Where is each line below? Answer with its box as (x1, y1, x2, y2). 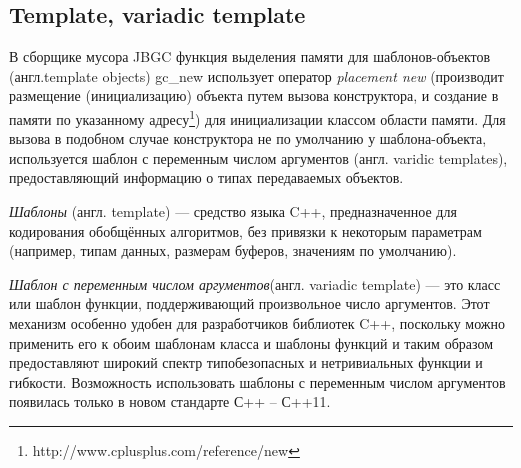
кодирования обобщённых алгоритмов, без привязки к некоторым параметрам (9, 220, 482, 241)
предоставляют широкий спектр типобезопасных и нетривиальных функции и (9, 352, 483, 373)
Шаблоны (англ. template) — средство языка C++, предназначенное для (9, 201, 457, 222)
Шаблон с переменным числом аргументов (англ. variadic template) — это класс (9, 273, 501, 294)
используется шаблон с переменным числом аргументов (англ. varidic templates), (9, 147, 508, 168)
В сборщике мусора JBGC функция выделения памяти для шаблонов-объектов (9, 46, 491, 67)
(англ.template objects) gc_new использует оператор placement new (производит (9, 65, 504, 86)
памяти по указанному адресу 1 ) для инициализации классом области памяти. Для (9, 105, 506, 129)
